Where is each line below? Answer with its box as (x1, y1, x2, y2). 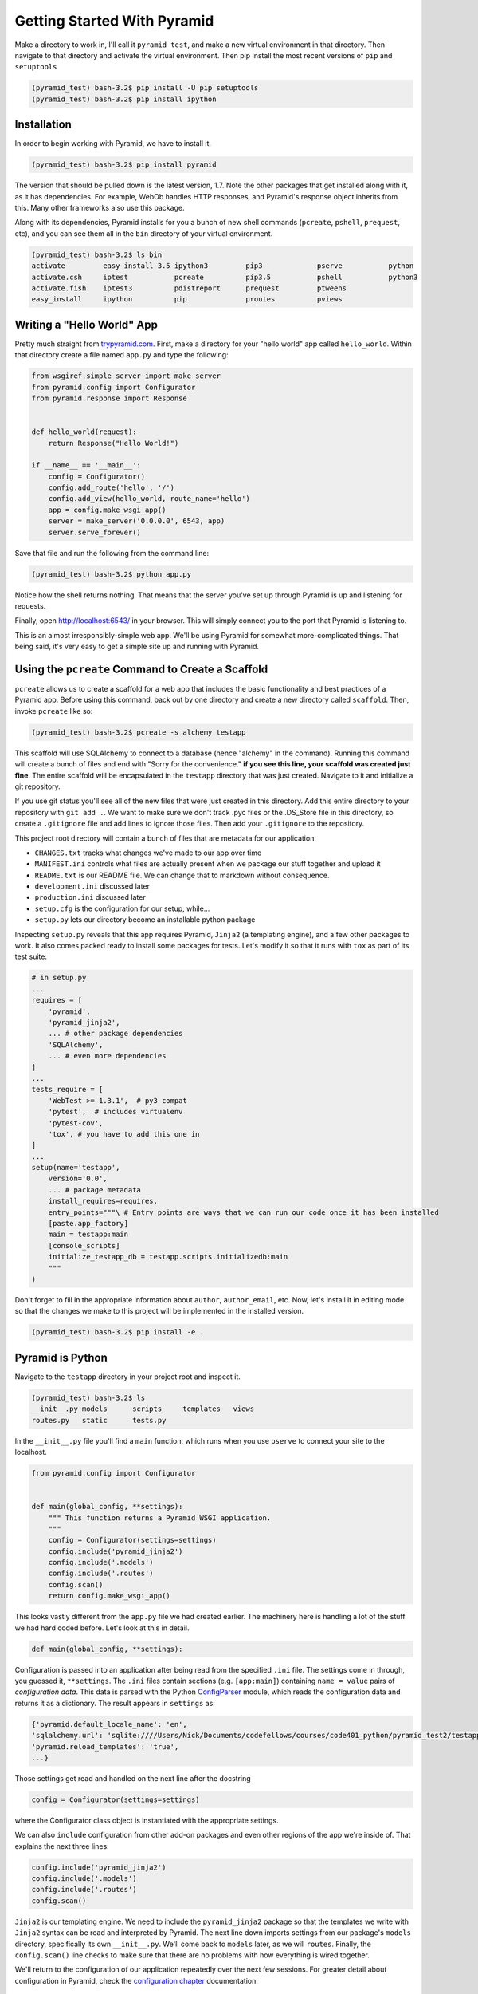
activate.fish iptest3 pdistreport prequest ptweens (31, 283, 347, 293)
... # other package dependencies (48, 1029, 183, 1038)
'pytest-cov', (48, 1118, 104, 1128)
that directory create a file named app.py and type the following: (14, 350, 229, 360)
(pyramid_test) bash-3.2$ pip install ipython (31, 94, 217, 104)
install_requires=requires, (48, 1196, 159, 1206)
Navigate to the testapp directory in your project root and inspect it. (14, 1372, 241, 1381)
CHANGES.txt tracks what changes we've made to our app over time (34, 848, 262, 857)
